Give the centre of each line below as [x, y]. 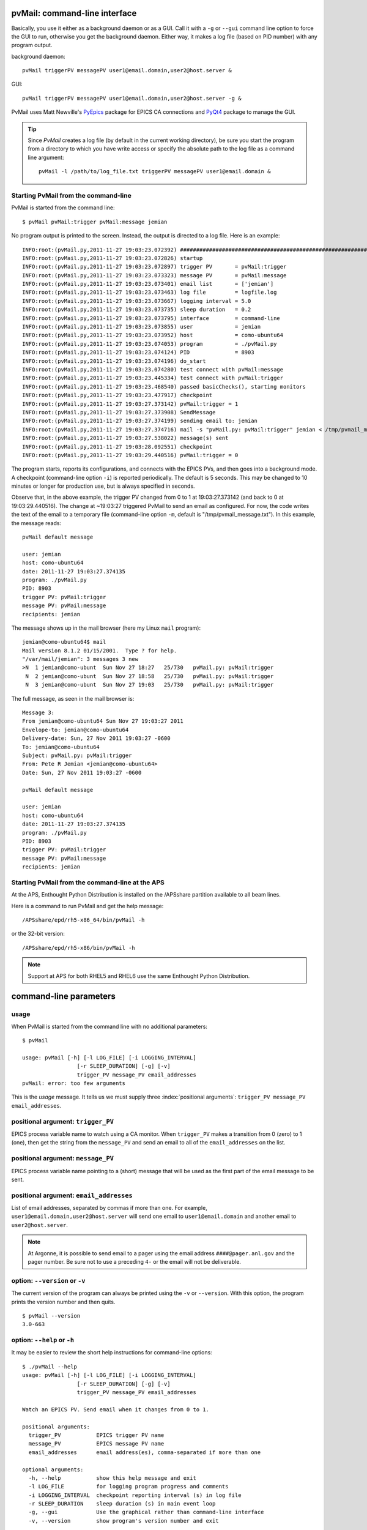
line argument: [46, 157]
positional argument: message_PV [63, 1159]
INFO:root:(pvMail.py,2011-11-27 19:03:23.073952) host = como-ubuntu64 [153, 335]
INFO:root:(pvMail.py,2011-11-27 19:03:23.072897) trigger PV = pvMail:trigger [154, 267]
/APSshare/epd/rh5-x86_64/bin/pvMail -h [83, 920]
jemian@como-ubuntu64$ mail [64, 642]
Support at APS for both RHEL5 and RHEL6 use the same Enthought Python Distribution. [139, 976]
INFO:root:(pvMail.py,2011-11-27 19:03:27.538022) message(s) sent [125, 438]
